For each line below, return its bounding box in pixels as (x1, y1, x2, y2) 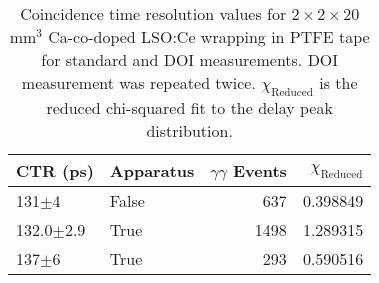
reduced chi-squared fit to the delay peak (46, 96, 333, 120)
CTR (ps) (16, 159, 94, 183)
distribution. (146, 119, 233, 143)
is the (319, 71, 358, 94)
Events (233, 159, 287, 183)
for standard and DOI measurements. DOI (41, 48, 339, 71)
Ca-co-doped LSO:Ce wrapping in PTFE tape (48, 25, 370, 48)
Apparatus (109, 159, 195, 183)
